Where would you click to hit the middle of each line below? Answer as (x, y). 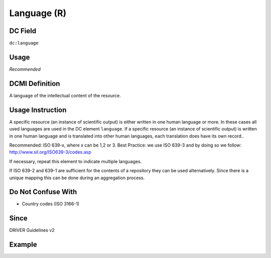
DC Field (23, 31)
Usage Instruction (38, 110)
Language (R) (38, 13)
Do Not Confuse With (43, 192)
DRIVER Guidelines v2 (32, 230)
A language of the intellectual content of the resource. (65, 95)
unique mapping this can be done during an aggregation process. (77, 178)
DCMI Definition (35, 84)
